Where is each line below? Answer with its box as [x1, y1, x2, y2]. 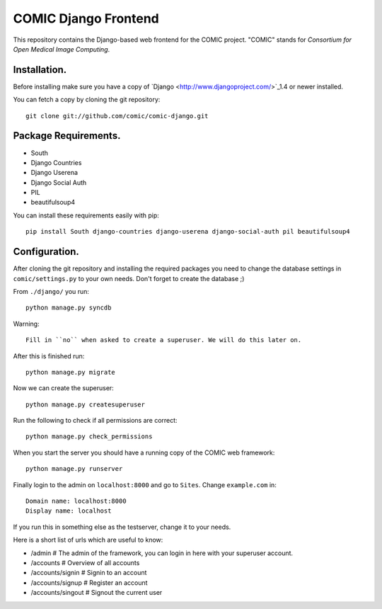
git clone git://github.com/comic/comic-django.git [25, 112, 209, 120]
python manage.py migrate [25, 368, 116, 376]
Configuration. [13, 246, 79, 258]
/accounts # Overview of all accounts [30, 558, 140, 567]
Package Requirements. [13, 130, 121, 142]
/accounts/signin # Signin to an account [30, 569, 147, 577]
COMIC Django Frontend [13, 11, 159, 26]
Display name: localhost [25, 507, 112, 515]
